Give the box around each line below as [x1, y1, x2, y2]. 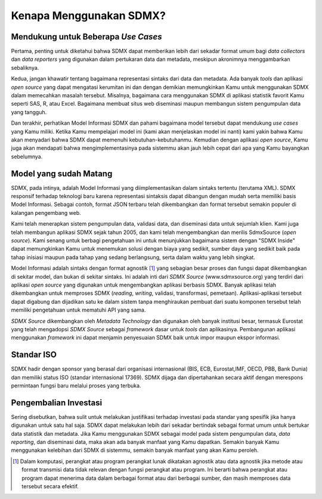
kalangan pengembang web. [11, 209, 82, 216]
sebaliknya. [11, 64, 39, 71]
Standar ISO [11, 350, 57, 360]
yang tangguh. [11, 108, 47, 116]
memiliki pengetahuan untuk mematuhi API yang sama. [11, 306, 146, 313]
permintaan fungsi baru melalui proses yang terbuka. [11, 382, 141, 389]
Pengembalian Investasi [11, 398, 103, 408]
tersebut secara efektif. [21, 483, 79, 490]
